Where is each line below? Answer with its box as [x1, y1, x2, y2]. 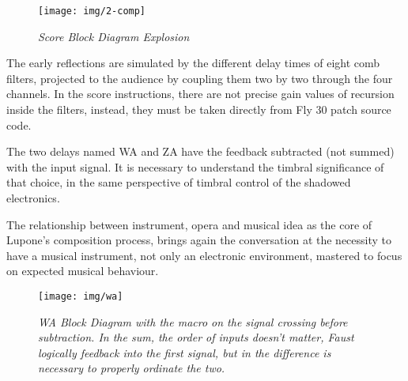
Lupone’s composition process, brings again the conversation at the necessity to [6, 232, 392, 248]
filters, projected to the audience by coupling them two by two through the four [6, 70, 393, 86]
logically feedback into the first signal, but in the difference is [38, 344, 331, 360]
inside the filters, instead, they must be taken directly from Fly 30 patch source [6, 101, 391, 118]
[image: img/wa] [38, 290, 123, 302]
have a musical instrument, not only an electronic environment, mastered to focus [6, 247, 402, 263]
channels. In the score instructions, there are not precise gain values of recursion [6, 85, 395, 102]
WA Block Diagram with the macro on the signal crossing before [38, 313, 348, 330]
